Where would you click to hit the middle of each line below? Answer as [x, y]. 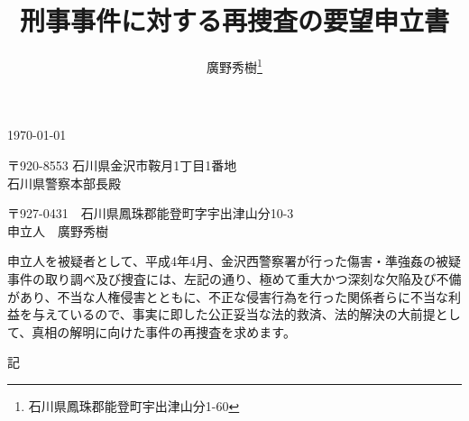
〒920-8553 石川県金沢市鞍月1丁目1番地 [122, 165]
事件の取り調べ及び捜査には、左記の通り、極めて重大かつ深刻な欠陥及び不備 [234, 278]
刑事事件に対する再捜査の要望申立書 [234, 20]
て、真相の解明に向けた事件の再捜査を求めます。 [152, 331]
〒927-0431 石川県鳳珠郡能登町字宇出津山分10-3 [151, 213]
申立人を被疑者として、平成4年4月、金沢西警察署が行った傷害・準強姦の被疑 [234, 261]
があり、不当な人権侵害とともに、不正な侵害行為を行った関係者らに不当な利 [234, 296]
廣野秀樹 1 [234, 65]
